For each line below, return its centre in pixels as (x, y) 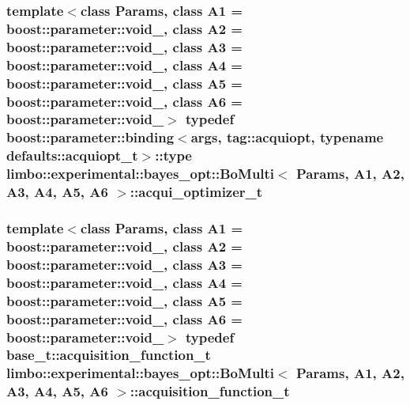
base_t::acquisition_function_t (109, 355)
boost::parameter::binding (90, 137)
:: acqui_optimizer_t (196, 192)
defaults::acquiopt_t (72, 155)
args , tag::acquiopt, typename (287, 137)
